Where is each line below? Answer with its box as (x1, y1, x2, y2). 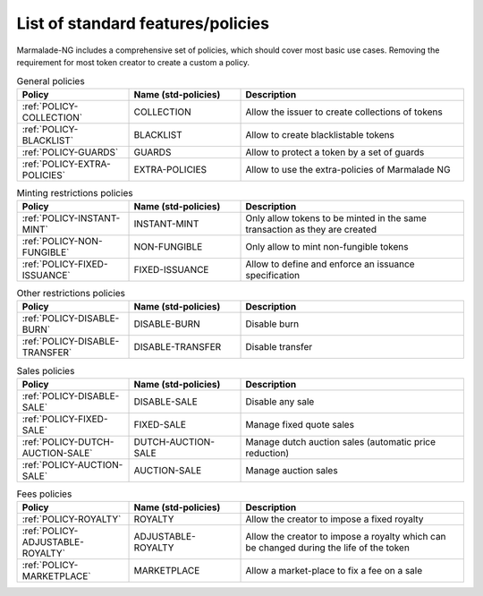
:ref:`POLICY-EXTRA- (21, 158, 111, 170)
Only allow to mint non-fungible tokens (245, 241, 409, 253)
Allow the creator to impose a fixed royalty (245, 513, 424, 525)
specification (245, 269, 301, 282)
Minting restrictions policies (16, 186, 133, 199)
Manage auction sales (245, 464, 339, 476)
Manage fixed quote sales (245, 418, 355, 430)
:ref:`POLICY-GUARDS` (21, 146, 119, 158)
